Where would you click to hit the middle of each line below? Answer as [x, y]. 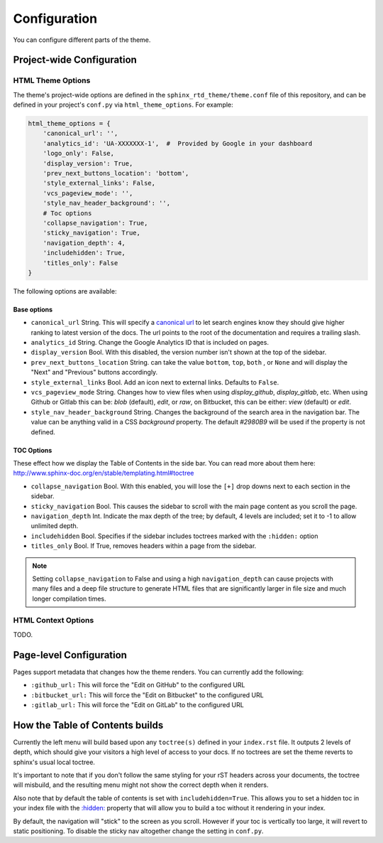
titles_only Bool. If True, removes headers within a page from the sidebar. [144, 546]
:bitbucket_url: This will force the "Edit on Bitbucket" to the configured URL [147, 695]
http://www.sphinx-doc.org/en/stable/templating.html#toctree [104, 473]
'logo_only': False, [79, 154]
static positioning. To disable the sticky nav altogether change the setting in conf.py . [138, 831]
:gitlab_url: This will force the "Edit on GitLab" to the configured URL [137, 704]
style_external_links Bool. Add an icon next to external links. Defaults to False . [155, 382]
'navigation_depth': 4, [84, 243]
